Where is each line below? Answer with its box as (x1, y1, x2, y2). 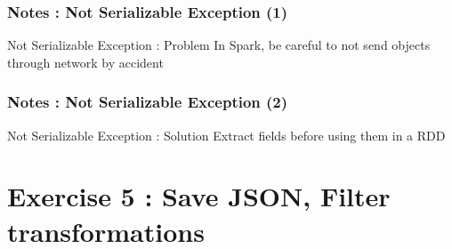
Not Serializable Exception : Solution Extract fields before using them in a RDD (7, 125, 446, 144)
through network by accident (7, 52, 164, 71)
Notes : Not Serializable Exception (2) (7, 91, 288, 113)
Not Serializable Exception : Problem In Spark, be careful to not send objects (7, 36, 431, 54)
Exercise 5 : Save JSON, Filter (7, 178, 391, 214)
